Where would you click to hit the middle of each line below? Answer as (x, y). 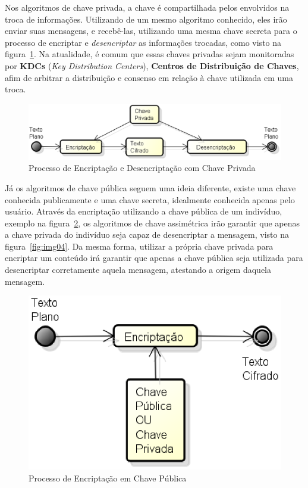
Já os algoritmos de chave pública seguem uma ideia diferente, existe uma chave (150, 187)
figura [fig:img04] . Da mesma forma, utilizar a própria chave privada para (139, 246)
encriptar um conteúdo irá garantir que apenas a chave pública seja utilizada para (154, 258)
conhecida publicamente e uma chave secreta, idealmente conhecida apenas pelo (150, 199)
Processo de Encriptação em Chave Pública (108, 478)
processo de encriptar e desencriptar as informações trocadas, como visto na (143, 42)
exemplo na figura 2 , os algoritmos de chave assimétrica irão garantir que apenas (153, 223)
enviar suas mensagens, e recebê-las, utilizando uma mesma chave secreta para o (151, 31)
